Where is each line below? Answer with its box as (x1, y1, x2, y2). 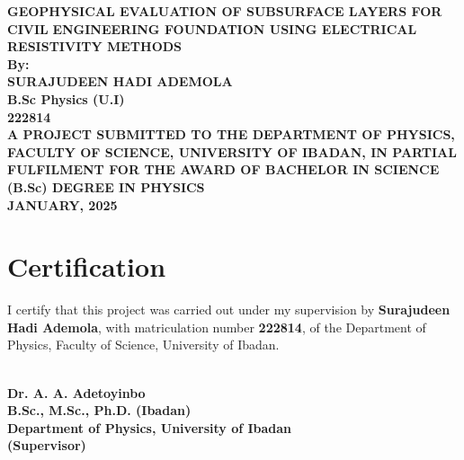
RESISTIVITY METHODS (7, 37, 183, 56)
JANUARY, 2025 (7, 195, 118, 214)
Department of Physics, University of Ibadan (7, 418, 292, 437)
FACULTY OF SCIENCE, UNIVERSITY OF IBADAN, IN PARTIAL (7, 142, 457, 161)
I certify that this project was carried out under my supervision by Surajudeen (7, 300, 451, 319)
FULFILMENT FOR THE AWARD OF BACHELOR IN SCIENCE (7, 160, 440, 179)
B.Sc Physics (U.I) (7, 89, 125, 108)
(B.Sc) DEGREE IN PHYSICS (7, 177, 205, 196)
